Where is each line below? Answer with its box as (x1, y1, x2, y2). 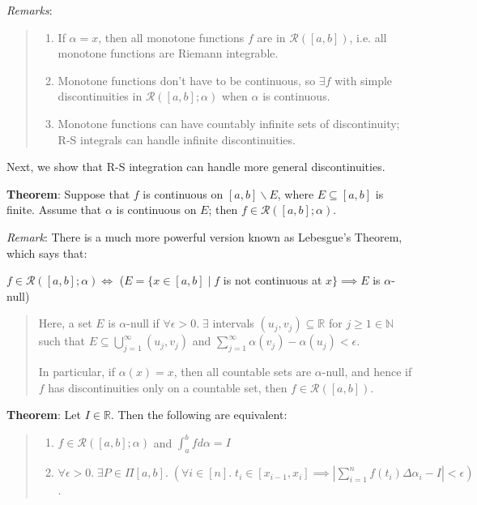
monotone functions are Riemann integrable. (57, 45, 279, 62)
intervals (212, 315, 254, 332)
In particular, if (38, 363, 116, 380)
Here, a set (38, 315, 92, 332)
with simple (334, 71, 393, 88)
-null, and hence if (322, 363, 412, 380)
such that (38, 332, 86, 349)
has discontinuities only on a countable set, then (48, 379, 287, 396)
